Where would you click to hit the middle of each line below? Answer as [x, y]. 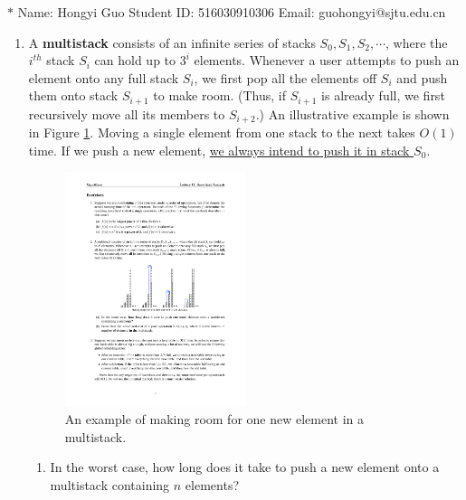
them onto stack [73, 95]
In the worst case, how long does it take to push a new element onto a [245, 467]
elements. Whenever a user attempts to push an [327, 60]
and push [422, 77]
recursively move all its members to [127, 113]
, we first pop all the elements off [285, 77]
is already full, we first [383, 95]
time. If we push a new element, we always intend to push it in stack [219, 150]
